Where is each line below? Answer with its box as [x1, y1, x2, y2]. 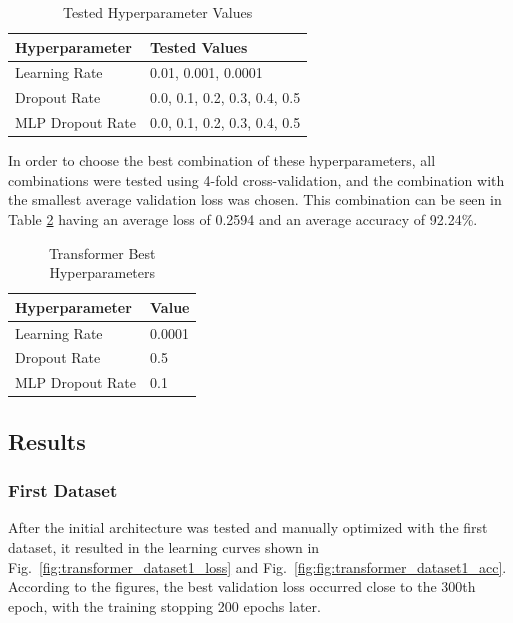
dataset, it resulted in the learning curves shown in [8, 537, 320, 557]
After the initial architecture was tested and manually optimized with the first [8, 517, 488, 538]
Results [8, 425, 86, 456]
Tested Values [150, 36, 248, 57]
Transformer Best [48, 242, 156, 263]
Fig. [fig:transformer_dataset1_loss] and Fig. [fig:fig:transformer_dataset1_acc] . [8, 556, 507, 577]
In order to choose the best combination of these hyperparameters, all [8, 150, 436, 171]
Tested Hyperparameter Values [62, 2, 253, 22]
